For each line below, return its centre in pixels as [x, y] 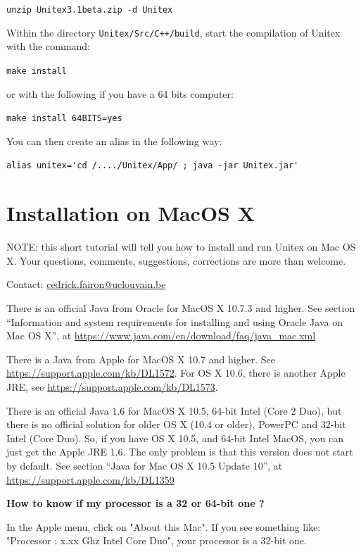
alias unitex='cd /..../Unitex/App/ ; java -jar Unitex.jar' [153, 166]
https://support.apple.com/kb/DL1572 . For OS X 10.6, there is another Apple [176, 373]
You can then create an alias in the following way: [114, 140]
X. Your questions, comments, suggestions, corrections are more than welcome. [176, 260]
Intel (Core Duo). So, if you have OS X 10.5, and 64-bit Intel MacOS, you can [175, 438]
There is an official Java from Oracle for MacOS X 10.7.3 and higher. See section [181, 307]
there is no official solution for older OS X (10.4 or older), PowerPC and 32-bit [176, 424]
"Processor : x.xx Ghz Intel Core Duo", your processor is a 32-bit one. [157, 540]
